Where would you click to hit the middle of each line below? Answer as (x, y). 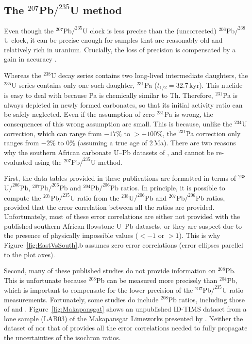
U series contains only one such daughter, (73, 85)
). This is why (200, 235)
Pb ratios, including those (207, 299)
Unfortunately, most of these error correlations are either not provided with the (122, 216)
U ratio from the (95, 197)
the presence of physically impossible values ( (71, 235)
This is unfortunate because (45, 280)
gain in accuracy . (30, 59)
